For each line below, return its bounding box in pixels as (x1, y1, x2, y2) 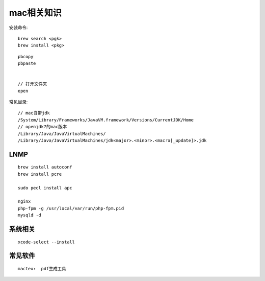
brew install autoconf (18, 164, 73, 170)
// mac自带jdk (18, 110, 50, 116)
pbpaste (18, 61, 36, 66)
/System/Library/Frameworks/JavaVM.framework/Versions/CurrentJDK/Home (18, 117, 194, 122)
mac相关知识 (9, 7, 62, 18)
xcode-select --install (18, 239, 75, 245)
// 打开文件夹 (18, 81, 48, 87)
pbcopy (18, 54, 34, 59)
